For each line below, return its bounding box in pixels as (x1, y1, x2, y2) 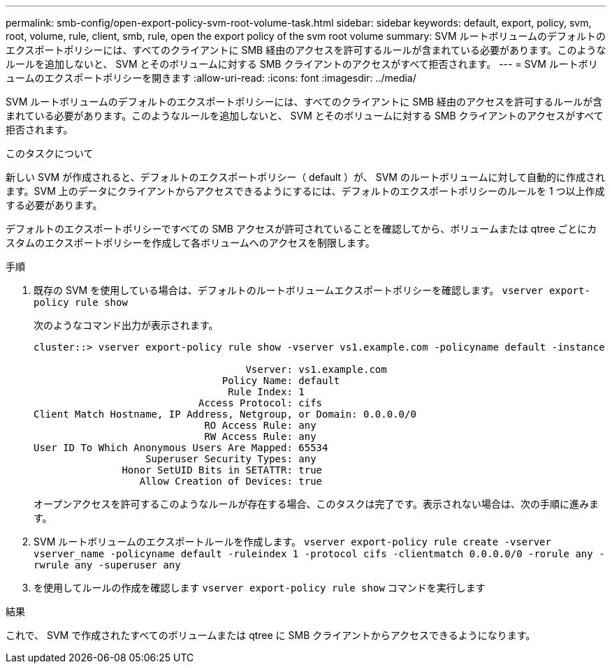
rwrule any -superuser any (34, 559, 181, 571)
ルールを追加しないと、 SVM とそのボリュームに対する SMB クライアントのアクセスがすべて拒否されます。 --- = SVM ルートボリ (6, 58, 598, 70)
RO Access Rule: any (204, 420, 316, 431)
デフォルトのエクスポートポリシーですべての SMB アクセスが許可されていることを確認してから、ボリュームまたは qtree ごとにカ (6, 223, 597, 235)
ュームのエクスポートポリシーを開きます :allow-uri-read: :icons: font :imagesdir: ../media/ (6, 72, 416, 84)
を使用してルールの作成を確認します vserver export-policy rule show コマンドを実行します (34, 582, 486, 594)
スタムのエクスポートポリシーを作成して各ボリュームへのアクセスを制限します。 (6, 237, 375, 249)
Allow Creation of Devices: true (139, 476, 323, 487)
